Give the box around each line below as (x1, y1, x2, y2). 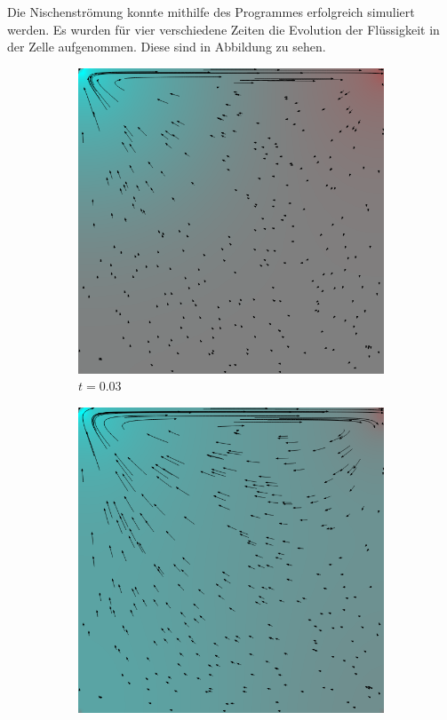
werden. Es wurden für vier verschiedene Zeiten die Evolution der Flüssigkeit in (7, 20, 440, 38)
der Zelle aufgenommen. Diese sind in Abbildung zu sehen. (7, 37, 326, 56)
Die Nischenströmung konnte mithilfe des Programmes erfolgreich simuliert (7, 3, 415, 20)
